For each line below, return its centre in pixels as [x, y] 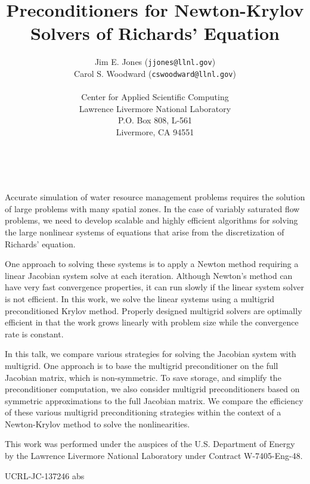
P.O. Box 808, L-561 [155, 120]
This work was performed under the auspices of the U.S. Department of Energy [150, 444]
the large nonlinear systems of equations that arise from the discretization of [145, 232]
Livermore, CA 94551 [155, 132]
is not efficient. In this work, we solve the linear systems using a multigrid [140, 298]
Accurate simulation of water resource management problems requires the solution [155, 197]
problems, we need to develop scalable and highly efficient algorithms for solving [151, 220]
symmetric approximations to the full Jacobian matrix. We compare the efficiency [154, 400]
